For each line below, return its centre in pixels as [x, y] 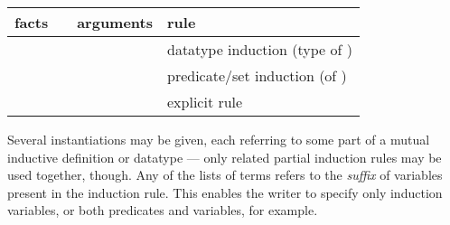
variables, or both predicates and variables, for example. [163, 210]
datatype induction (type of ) [260, 49]
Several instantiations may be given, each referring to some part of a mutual [219, 139]
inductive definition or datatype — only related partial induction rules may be [225, 157]
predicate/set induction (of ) [257, 75]
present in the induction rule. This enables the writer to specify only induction [225, 192]
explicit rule [205, 102]
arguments [115, 22]
